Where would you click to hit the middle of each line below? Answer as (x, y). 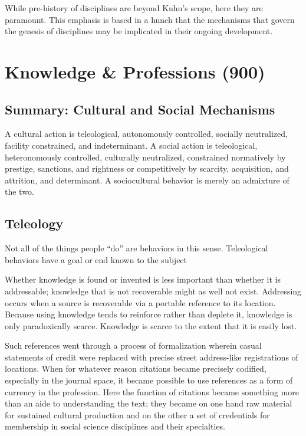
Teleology (34, 223)
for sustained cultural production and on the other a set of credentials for (137, 414)
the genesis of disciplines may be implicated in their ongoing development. (139, 31)
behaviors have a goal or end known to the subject (96, 259)
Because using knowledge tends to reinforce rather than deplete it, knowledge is (149, 314)
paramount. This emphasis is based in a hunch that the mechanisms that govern (150, 19)
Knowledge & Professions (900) (135, 71)
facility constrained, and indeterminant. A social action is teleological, (131, 145)
